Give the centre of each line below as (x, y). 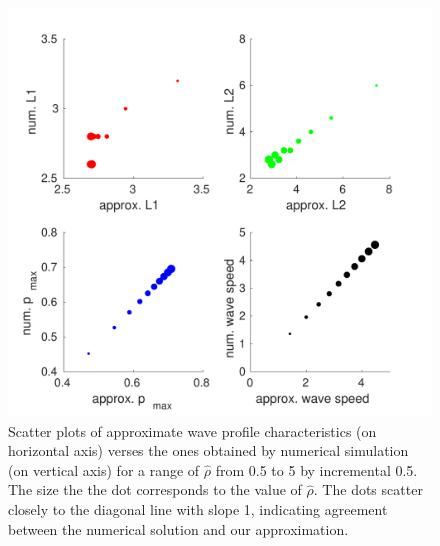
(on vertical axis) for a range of (104, 469)
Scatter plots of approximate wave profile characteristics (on (192, 430)
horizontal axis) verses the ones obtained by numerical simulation (208, 450)
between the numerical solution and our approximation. (178, 528)
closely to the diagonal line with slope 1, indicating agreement (198, 509)
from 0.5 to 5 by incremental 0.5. (316, 469)
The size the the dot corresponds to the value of (155, 489)
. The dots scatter (368, 489)
